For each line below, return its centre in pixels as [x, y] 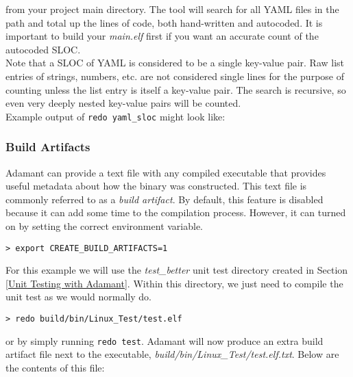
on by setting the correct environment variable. [105, 226]
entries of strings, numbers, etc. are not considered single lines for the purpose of [175, 76]
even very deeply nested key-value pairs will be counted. [123, 103]
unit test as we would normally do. [78, 297]
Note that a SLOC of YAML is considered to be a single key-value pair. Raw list [175, 63]
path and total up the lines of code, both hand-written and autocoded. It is [164, 22]
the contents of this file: [55, 367]
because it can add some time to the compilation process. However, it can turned [176, 212]
